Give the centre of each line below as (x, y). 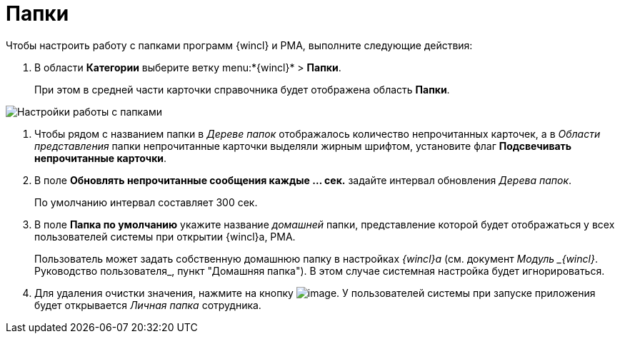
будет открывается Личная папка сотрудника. (148, 305)
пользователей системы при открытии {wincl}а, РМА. (165, 236)
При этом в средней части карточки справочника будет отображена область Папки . (242, 89)
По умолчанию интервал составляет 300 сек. (146, 202)
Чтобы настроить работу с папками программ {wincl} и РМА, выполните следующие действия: (239, 45)
